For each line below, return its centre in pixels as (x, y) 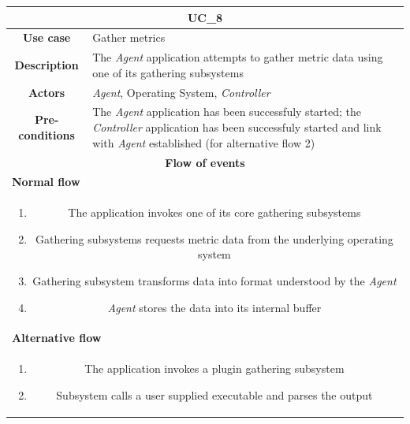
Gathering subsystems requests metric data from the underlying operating (214, 238)
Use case (47, 37)
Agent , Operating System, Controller (181, 92)
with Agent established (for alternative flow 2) (204, 142)
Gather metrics (129, 37)
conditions (47, 134)
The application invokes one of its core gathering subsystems (214, 212)
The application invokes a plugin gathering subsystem (214, 368)
